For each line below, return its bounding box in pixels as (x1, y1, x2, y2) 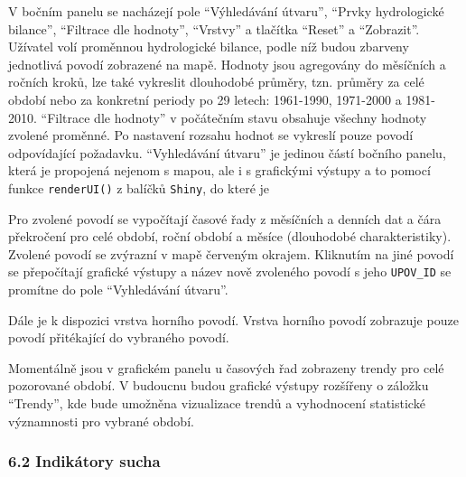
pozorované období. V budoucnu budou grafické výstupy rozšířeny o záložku (8, 376, 429, 395)
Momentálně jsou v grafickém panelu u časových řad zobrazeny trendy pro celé (8, 358, 444, 377)
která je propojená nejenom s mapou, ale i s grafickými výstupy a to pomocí (8, 161, 431, 180)
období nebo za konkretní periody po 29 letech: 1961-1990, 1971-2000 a (8, 89, 402, 108)
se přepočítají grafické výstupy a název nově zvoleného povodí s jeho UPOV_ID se (8, 262, 452, 281)
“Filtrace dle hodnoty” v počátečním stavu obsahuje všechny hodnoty (41, 108, 427, 126)
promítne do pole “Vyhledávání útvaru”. (8, 280, 228, 299)
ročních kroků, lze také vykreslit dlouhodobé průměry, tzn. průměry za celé (8, 72, 424, 91)
